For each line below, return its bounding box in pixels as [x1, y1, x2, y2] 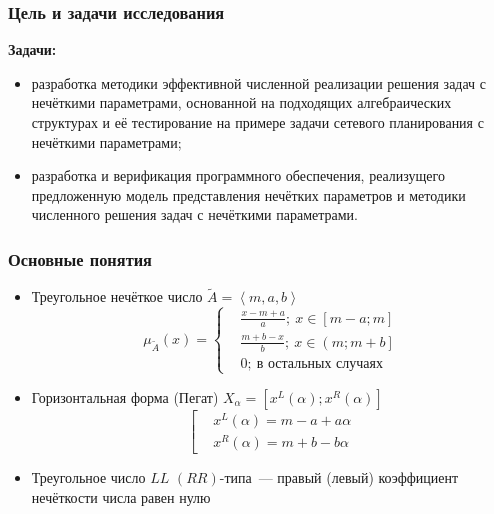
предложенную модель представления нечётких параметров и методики [31, 184, 466, 205]
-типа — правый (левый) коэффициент [219, 467, 459, 488]
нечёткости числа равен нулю [31, 486, 211, 507]
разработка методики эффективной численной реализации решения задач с [31, 72, 487, 93]
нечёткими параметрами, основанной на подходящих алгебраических [31, 92, 452, 113]
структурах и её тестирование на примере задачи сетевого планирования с [31, 112, 484, 132]
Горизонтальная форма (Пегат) [31, 386, 219, 407]
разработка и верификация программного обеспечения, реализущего [31, 165, 445, 186]
